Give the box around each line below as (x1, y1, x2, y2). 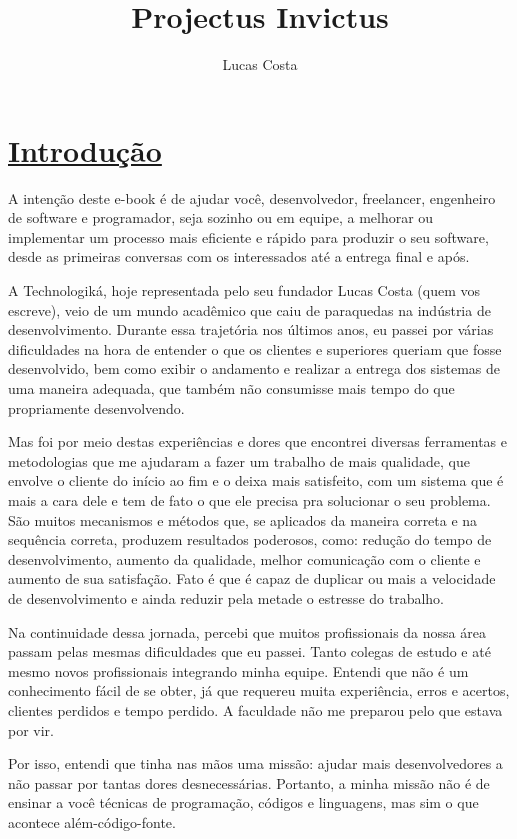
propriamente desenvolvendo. (8, 397, 185, 418)
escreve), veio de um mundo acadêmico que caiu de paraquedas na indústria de (8, 299, 491, 320)
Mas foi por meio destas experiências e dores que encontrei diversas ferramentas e (8, 431, 507, 452)
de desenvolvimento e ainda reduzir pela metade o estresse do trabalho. (8, 587, 444, 608)
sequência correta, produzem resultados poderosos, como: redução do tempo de (8, 529, 492, 550)
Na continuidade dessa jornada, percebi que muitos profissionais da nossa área (8, 621, 486, 642)
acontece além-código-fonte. (8, 811, 176, 832)
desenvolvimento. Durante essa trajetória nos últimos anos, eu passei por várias (8, 319, 494, 340)
